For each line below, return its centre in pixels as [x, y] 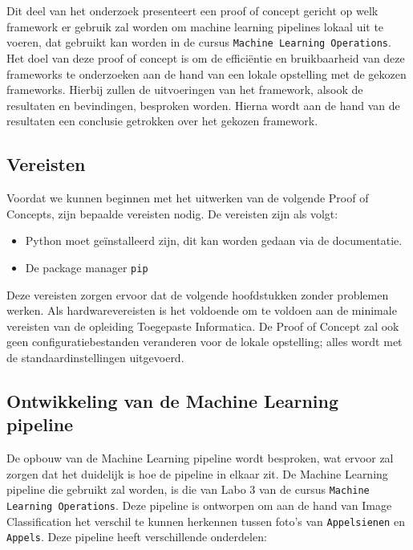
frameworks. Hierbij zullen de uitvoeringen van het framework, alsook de [185, 90]
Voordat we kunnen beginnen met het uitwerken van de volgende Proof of [188, 198]
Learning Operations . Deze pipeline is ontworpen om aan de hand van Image [199, 505]
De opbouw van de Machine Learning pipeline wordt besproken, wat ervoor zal [200, 458]
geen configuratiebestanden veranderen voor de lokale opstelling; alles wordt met [204, 342]
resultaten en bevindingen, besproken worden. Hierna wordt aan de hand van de [203, 105]
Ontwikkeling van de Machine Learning [172, 401]
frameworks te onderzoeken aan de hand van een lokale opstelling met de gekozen [206, 73]
